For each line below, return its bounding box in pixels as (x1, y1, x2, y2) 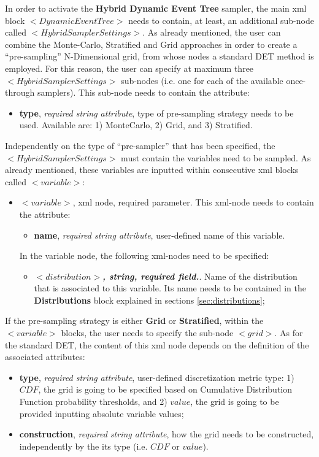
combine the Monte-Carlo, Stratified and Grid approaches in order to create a (5, 37, 298, 50)
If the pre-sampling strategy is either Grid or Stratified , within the (5, 314, 264, 327)
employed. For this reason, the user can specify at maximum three (5, 61, 254, 74)
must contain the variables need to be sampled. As (121, 151, 311, 164)
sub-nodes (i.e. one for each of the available (121, 74, 283, 86)
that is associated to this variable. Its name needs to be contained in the (34, 282, 306, 294)
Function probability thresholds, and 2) (19, 395, 167, 408)
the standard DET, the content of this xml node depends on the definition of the (5, 338, 309, 351)
